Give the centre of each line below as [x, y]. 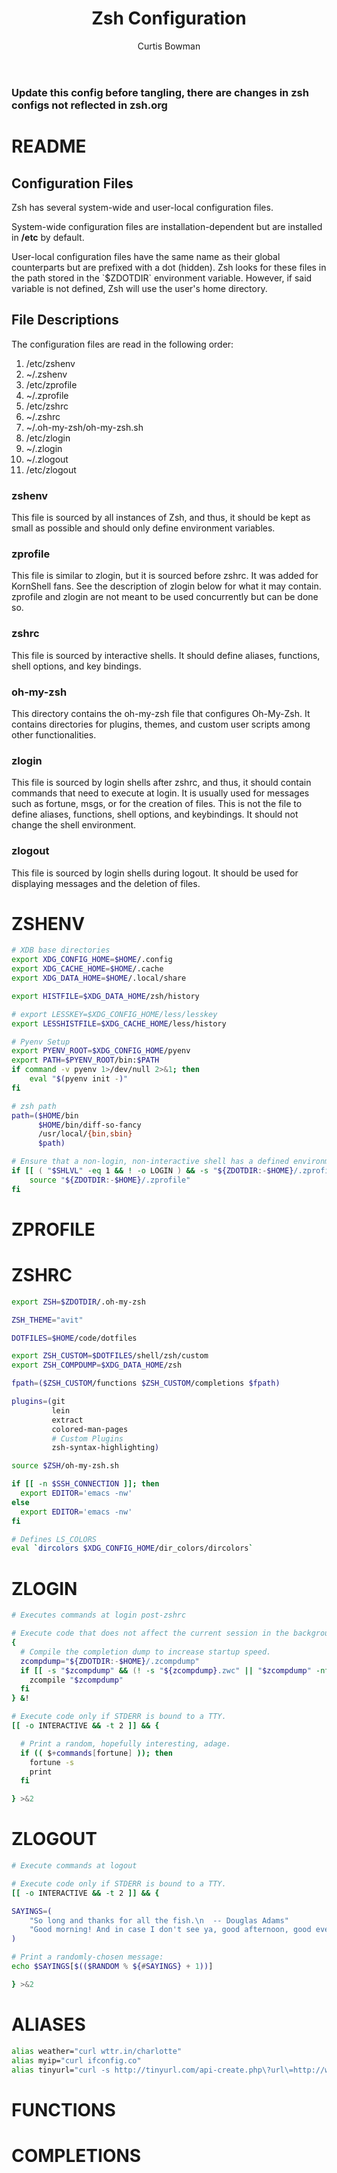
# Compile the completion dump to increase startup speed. [146, 1652]
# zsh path [34, 1106]
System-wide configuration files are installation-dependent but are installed [167, 226]
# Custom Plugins [87, 1438]
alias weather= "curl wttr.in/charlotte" [97, 2051]
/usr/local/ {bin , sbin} [85, 1134]
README [49, 146]
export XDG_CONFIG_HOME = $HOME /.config [92, 960]
